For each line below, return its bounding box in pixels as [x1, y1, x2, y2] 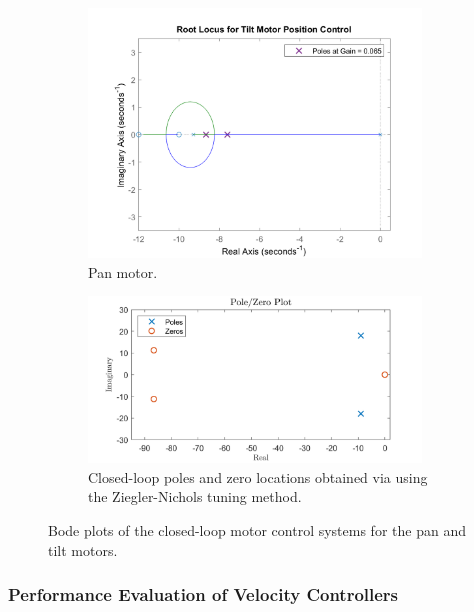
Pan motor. [88, 261, 158, 282]
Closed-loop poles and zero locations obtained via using [88, 466, 428, 487]
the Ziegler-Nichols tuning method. [88, 486, 302, 507]
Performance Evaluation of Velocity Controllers [8, 582, 399, 607]
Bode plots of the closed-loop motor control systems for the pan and [48, 520, 466, 541]
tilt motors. [48, 539, 118, 560]
